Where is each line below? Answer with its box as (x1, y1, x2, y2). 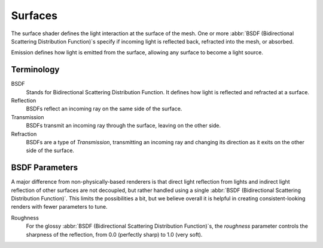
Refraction (11, 130, 37, 137)
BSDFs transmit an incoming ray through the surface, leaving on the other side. (26, 122, 221, 129)
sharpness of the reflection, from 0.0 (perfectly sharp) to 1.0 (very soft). (26, 231, 203, 238)
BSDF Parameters (11, 163, 78, 173)
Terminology (11, 64, 60, 75)
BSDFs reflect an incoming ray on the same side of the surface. (26, 105, 182, 113)
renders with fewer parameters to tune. (11, 203, 108, 210)
